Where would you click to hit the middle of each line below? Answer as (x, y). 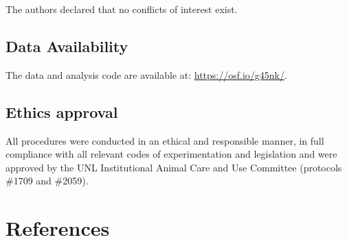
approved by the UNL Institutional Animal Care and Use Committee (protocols (174, 167)
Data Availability (67, 46)
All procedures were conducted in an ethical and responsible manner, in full (165, 140)
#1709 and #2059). (47, 181)
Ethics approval (62, 111)
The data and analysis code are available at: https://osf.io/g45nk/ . (146, 74)
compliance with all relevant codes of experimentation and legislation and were (171, 154)
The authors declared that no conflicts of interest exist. (122, 9)
